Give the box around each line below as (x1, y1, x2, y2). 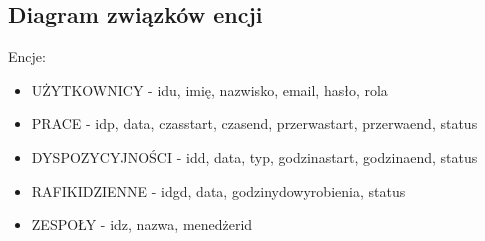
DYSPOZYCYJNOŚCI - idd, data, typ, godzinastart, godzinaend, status (31, 146, 478, 167)
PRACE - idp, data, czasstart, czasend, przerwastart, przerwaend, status (31, 113, 478, 134)
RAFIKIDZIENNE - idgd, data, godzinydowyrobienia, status (31, 180, 406, 201)
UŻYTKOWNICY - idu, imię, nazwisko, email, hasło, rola (31, 79, 388, 100)
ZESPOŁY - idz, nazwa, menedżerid (31, 214, 253, 235)
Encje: (8, 46, 46, 67)
